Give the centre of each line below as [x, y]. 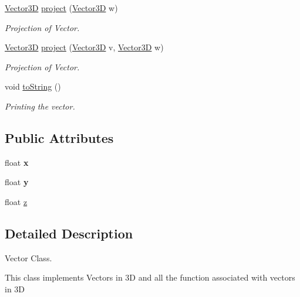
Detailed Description [69, 233]
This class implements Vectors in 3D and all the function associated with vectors [150, 277]
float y [17, 182]
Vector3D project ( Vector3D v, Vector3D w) [84, 47]
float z [16, 201]
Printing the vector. [40, 106]
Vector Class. [28, 257]
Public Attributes [59, 137]
